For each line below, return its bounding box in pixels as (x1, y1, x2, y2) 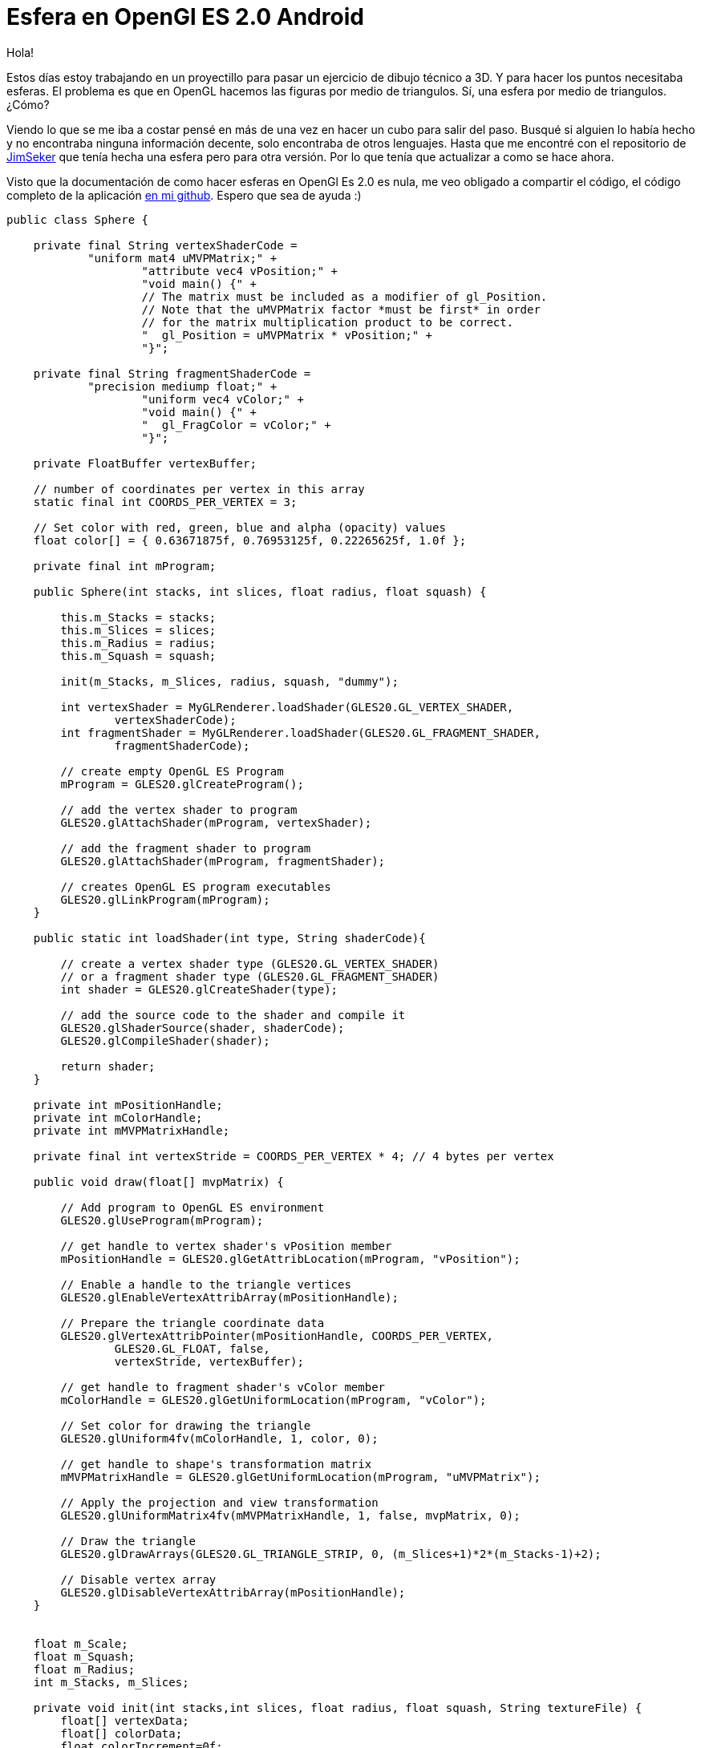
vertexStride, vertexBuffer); (114, 1354, 304, 1368)
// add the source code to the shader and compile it (60, 1008, 406, 1022)
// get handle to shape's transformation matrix (60, 1457, 372, 1471)
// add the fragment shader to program (60, 841, 311, 855)
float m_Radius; (33, 1662, 136, 1676)
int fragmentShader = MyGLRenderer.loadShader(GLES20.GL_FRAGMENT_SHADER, (60, 726, 541, 739)
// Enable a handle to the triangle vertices (60, 1277, 351, 1291)
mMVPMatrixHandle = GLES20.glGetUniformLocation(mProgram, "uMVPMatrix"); (60, 1470, 541, 1483)
